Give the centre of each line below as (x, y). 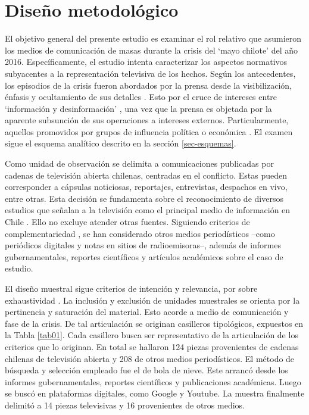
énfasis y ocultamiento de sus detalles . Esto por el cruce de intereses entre (141, 97)
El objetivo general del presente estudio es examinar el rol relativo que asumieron (153, 38)
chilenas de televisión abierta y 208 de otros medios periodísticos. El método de (150, 358)
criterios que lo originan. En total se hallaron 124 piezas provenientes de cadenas (152, 346)
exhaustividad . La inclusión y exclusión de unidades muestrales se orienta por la (152, 300)
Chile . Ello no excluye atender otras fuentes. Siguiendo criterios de (127, 222)
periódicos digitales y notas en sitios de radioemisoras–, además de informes (143, 245)
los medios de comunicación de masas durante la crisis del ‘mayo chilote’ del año (152, 50)
